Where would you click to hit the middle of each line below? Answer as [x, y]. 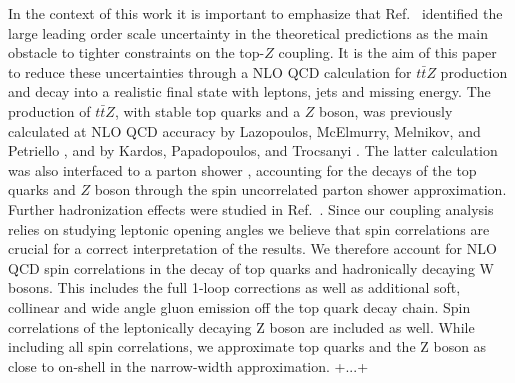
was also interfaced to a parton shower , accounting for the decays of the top [242, 169]
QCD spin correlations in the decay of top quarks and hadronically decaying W [251, 267]
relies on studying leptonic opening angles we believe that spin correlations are [249, 228]
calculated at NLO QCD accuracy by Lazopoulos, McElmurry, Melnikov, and [244, 130]
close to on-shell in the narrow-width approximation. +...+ [188, 365]
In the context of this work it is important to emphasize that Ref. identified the [255, 13]
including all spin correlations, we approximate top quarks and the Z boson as [247, 346]
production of [49, 110]
